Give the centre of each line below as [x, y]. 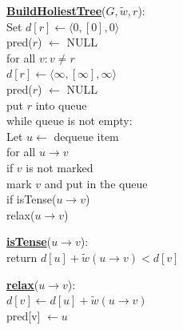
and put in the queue [96, 183]
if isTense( [32, 199]
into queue [61, 105]
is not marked [60, 167]
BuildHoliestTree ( [56, 10]
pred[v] [24, 315]
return [22, 257]
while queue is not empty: [70, 121]
